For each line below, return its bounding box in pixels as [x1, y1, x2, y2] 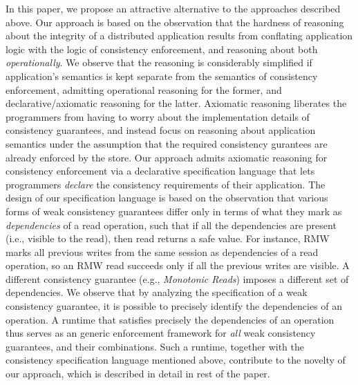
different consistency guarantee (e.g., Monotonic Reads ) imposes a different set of [6, 271, 349, 286]
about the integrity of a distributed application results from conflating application [6, 28, 353, 43]
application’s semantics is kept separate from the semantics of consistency [6, 68, 318, 83]
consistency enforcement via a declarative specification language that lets [6, 164, 315, 178]
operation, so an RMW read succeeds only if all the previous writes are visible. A [6, 258, 350, 273]
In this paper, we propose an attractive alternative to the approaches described [6, 1, 341, 15]
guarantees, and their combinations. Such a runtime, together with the [6, 339, 304, 353]
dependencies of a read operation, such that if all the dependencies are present [6, 217, 337, 232]
